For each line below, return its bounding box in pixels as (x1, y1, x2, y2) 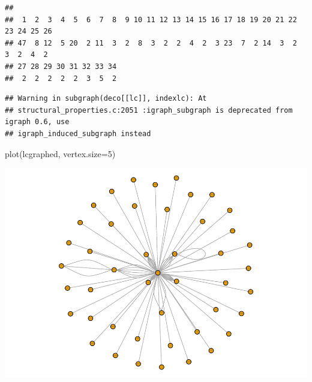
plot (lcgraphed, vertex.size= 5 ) (5, 147, 116, 160)
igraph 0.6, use (5, 118, 70, 127)
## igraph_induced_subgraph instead (5, 129, 151, 138)
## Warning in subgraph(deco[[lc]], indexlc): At (5, 94, 207, 103)
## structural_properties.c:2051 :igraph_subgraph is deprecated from (5, 106, 293, 115)
